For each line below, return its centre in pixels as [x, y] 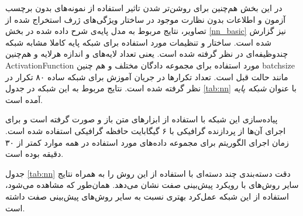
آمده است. [24, 99]
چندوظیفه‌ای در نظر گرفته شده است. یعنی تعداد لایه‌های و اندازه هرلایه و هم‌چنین [147, 54]
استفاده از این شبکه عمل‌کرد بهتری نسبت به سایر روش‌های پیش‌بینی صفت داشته [147, 196]
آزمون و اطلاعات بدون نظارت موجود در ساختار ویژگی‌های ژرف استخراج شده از [146, 19]
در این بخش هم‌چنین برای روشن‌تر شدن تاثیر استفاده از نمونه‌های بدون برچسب [144, 8]
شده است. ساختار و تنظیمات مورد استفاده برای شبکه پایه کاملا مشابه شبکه [138, 42]
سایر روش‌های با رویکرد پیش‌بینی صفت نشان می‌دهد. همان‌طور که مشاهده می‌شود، [152, 185]
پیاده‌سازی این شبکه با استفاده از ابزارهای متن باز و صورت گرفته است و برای [142, 119]
